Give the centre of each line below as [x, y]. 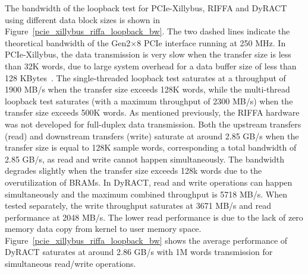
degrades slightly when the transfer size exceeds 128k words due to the [133, 171]
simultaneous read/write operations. [70, 264]
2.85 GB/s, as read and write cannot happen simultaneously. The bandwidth [145, 159]
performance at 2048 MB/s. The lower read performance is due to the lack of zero [154, 217]
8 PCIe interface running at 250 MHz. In [211, 42]
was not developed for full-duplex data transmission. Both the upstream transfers [153, 124]
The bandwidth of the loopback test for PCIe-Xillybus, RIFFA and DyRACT [146, 8]
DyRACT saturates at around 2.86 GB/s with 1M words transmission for [139, 252]
